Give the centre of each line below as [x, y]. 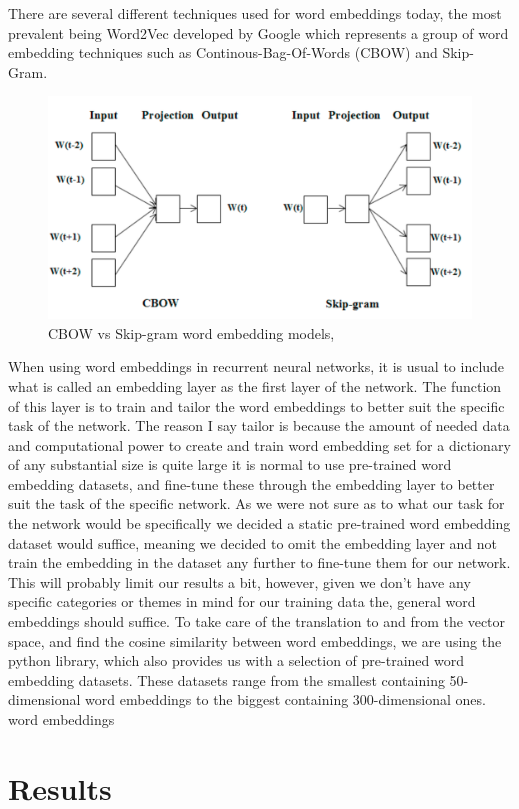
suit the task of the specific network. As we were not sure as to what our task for [256, 503]
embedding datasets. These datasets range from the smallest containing [226, 679]
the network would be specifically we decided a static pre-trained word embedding [259, 523]
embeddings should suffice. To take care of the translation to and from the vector [257, 621]
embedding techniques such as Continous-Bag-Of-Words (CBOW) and [223, 52]
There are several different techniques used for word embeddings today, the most [255, 13]
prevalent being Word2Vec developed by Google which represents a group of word [258, 32]
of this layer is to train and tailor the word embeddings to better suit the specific [256, 405]
